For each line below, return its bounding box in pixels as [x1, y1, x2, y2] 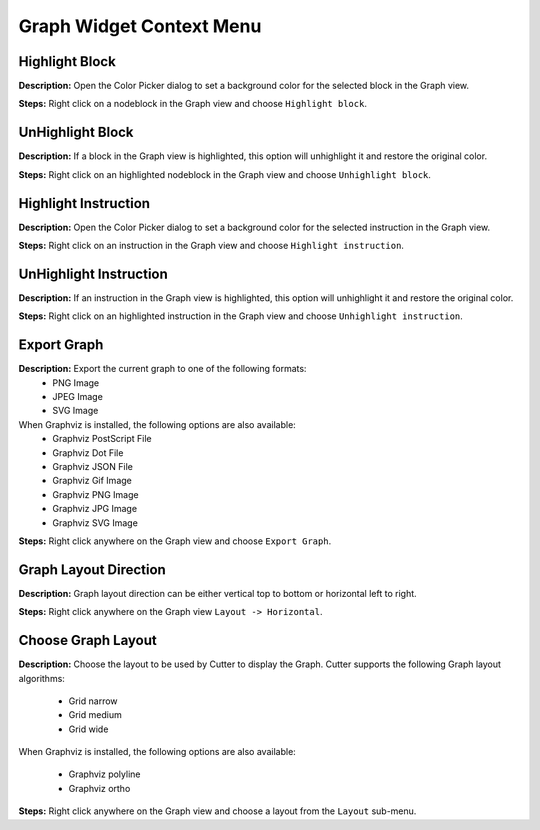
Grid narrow [68, 695, 119, 707]
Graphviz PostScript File [52, 433, 152, 445]
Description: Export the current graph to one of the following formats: [18, 363, 307, 375]
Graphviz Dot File [52, 446, 124, 459]
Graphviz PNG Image [52, 488, 139, 500]
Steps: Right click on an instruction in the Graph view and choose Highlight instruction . [18, 240, 405, 252]
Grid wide [68, 723, 109, 735]
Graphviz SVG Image [52, 516, 139, 529]
